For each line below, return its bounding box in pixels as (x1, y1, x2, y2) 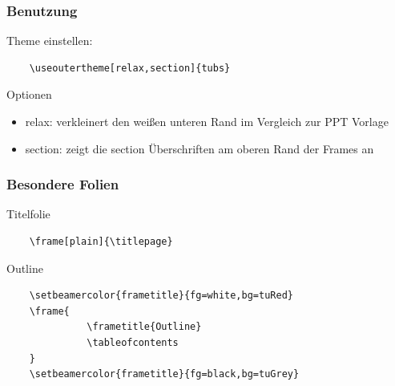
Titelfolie (6, 205, 50, 222)
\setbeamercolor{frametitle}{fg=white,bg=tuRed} (29, 290, 293, 302)
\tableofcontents (87, 336, 179, 348)
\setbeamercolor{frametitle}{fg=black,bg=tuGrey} (29, 368, 300, 380)
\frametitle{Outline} (87, 321, 202, 333)
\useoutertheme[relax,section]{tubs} (29, 62, 231, 74)
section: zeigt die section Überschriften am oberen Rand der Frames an (25, 140, 374, 156)
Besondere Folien (6, 174, 119, 194)
